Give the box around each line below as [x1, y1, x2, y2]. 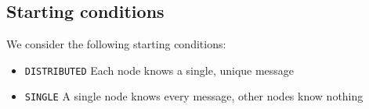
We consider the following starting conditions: [6, 36, 226, 52]
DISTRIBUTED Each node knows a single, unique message [24, 62, 295, 78]
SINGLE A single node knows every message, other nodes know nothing [24, 88, 364, 104]
